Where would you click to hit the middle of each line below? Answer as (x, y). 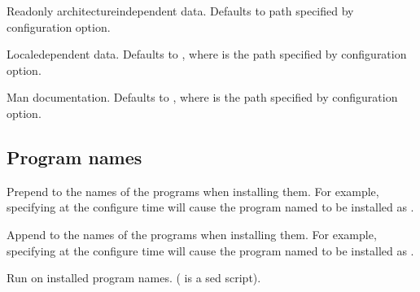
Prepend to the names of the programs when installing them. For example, (193, 191)
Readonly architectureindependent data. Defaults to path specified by (180, 11)
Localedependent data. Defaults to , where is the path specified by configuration (207, 54)
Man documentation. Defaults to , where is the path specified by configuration (202, 97)
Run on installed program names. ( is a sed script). (134, 278)
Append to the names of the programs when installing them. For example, (192, 234)
